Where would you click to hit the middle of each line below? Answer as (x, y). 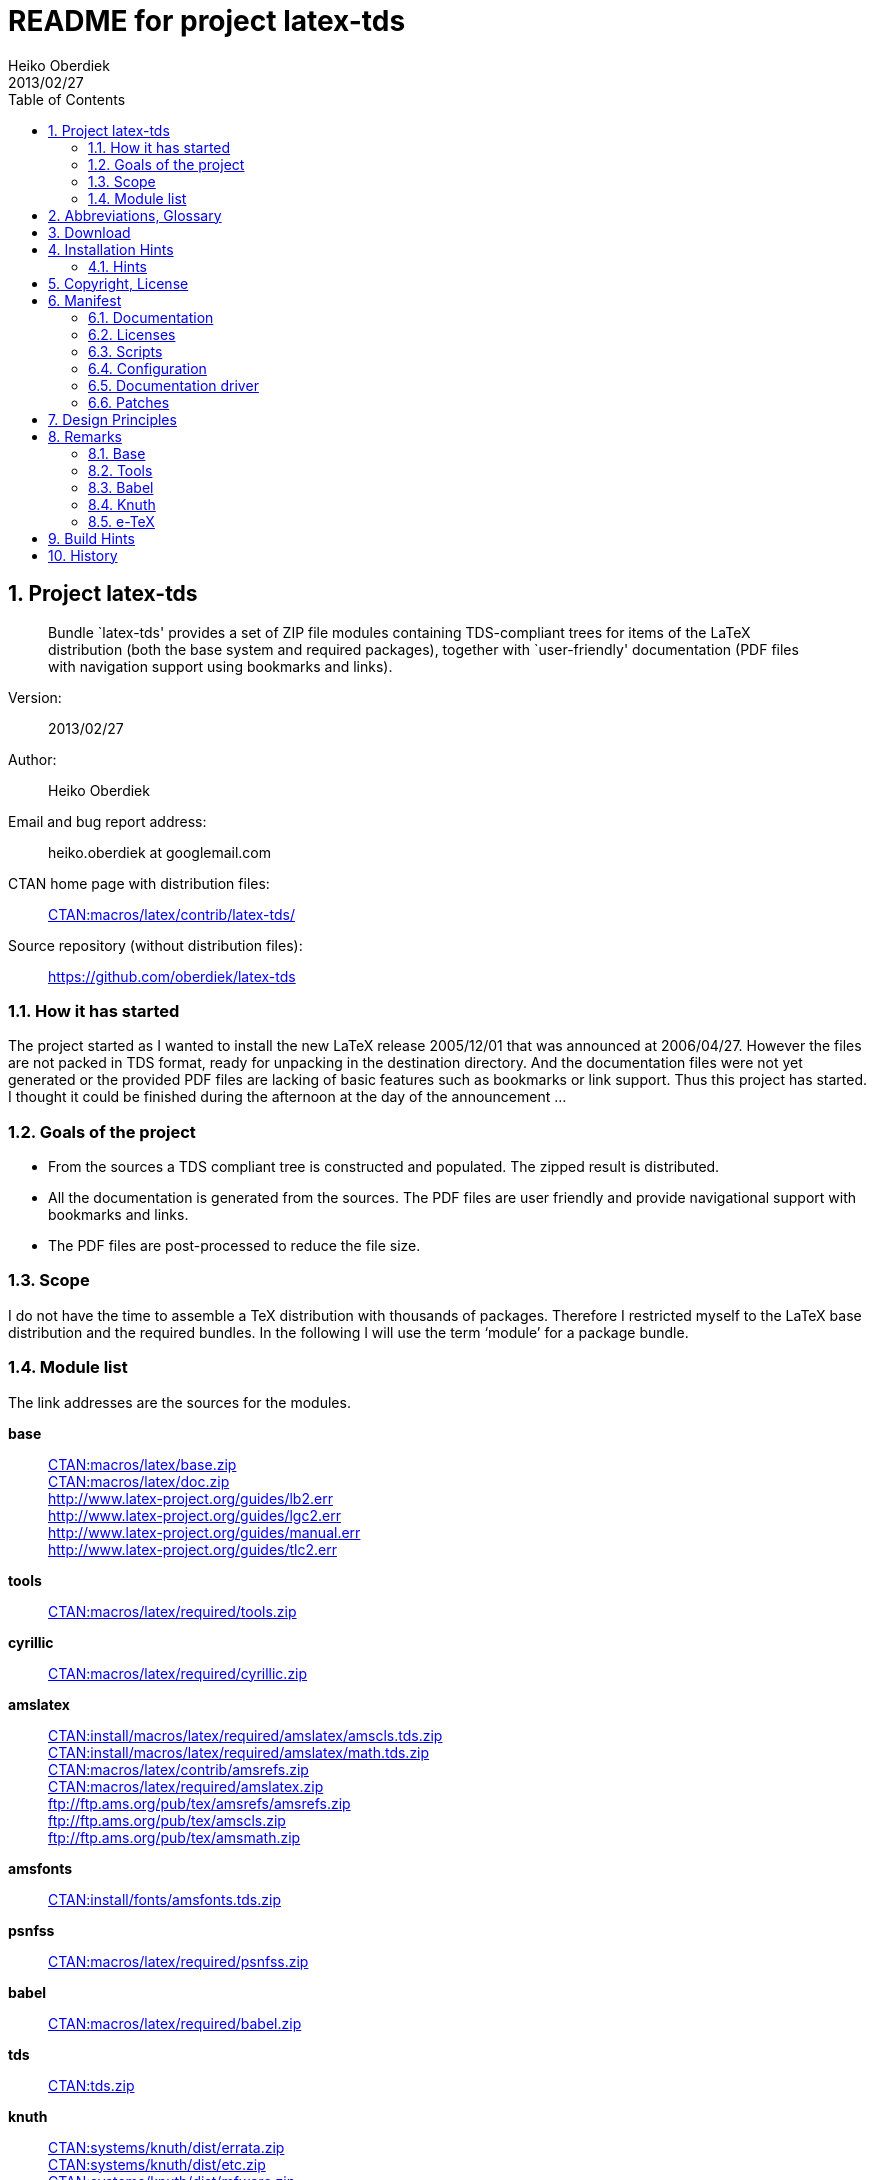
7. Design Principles (112, 419)
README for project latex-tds (207, 21)
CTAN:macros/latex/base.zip (142, 1464)
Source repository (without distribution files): (155, 945)
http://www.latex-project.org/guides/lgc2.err (194, 1515)
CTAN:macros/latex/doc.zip (139, 1481)
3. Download (89, 232)
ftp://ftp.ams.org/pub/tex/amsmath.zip (174, 1837)
